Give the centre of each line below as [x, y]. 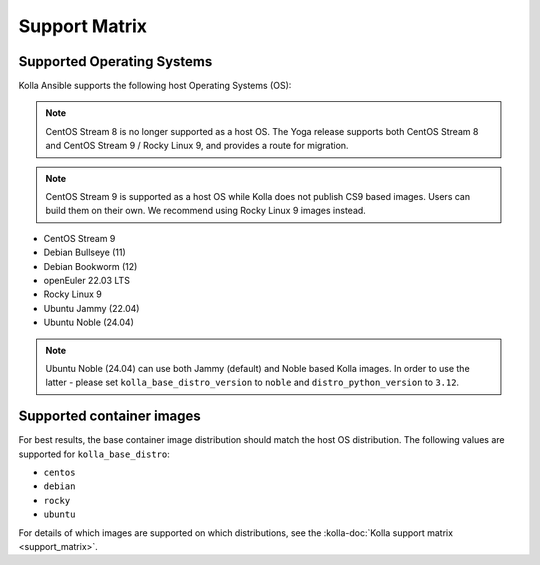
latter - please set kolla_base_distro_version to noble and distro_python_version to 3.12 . [252, 382]
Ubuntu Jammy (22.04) [91, 308]
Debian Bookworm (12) [90, 266]
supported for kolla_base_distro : [94, 454]
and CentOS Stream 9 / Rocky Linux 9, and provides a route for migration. [197, 146]
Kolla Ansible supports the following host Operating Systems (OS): [155, 86]
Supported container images [110, 416]
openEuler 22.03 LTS [86, 280]
